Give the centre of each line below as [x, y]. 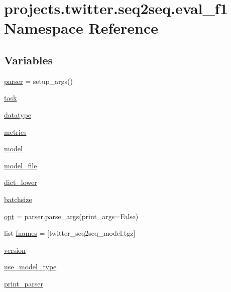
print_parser [24, 283]
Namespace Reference [81, 28]
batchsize [18, 199]
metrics [15, 131]
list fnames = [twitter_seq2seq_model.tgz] [70, 233]
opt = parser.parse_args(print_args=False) [71, 216]
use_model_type [30, 267]
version [15, 250]
